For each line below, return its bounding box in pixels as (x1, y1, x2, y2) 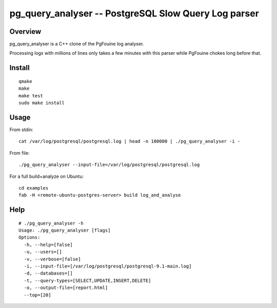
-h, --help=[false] (24, 241, 73, 248)
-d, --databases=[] (24, 271, 73, 276)
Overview (9, 27, 42, 36)
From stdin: (9, 126, 33, 133)
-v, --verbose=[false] (24, 256, 81, 262)
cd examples (18, 185, 49, 191)
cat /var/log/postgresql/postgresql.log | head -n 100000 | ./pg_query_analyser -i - (18, 138, 241, 145)
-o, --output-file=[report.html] (24, 285, 108, 291)
